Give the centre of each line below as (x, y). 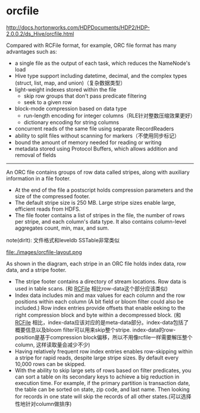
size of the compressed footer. (52, 196)
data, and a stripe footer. (36, 270)
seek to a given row (48, 102)
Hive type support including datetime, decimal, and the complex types (101, 76)
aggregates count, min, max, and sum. (62, 228)
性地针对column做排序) (43, 403)
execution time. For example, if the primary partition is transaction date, (102, 383)
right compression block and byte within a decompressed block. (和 (98, 315)
